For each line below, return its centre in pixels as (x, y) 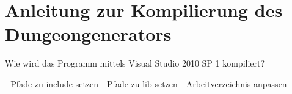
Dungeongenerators (88, 34)
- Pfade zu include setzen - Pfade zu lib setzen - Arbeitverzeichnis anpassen (146, 83)
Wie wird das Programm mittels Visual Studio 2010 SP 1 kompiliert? (135, 63)
